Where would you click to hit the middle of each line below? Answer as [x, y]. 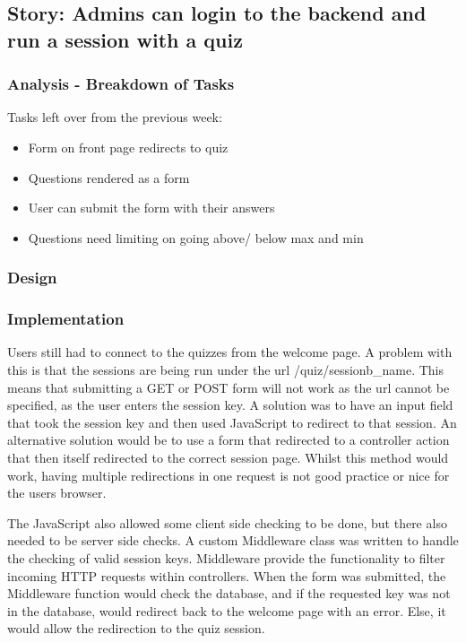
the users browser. [57, 493]
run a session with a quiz [125, 39]
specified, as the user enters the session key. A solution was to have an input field [230, 405]
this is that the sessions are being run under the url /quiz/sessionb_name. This [226, 370]
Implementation [66, 319]
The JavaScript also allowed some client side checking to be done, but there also [227, 522]
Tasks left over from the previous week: [115, 117]
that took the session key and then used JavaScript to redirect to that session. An [232, 422]
